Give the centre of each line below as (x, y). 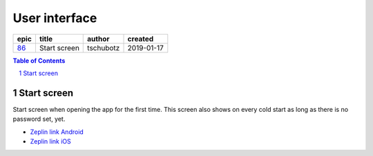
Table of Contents (39, 60)
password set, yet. (39, 119)
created (141, 39)
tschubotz (104, 48)
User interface (55, 18)
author (98, 39)
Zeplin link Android (57, 132)
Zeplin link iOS (51, 142)
